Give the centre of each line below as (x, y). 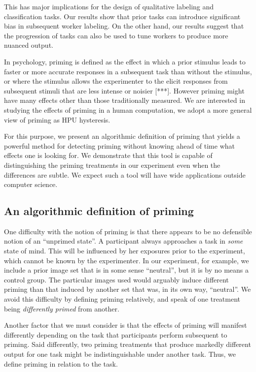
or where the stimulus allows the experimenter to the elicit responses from (116, 81)
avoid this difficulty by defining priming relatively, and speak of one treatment (122, 299)
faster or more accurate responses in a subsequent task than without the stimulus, (128, 71)
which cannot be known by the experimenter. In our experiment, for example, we (127, 260)
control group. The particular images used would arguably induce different (116, 279)
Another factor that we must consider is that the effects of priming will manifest (126, 325)
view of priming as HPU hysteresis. (57, 119)
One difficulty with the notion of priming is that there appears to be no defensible (128, 231)
